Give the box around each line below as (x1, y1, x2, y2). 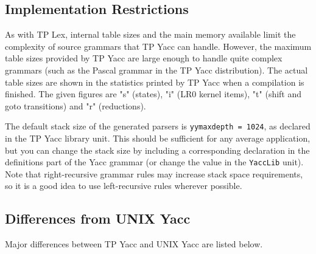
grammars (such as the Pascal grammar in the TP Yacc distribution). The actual (5, 63, 308, 76)
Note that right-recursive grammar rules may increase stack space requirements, (5, 167, 303, 180)
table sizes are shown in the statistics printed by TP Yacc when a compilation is (5, 75, 304, 88)
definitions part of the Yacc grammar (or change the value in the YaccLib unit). (5, 156, 304, 168)
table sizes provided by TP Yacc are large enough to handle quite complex (5, 52, 283, 64)
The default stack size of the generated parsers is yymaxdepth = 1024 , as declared (5, 120, 311, 132)
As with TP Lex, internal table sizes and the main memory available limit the (5, 28, 296, 41)
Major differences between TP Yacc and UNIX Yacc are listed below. (5, 238, 263, 250)
